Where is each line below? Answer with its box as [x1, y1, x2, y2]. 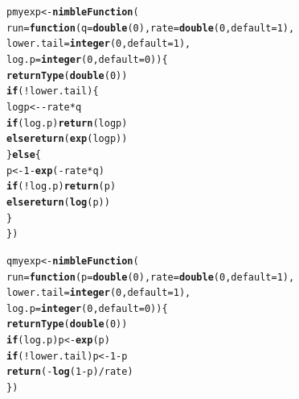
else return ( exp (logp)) [6, 133, 128, 145]
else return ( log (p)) [6, 196, 110, 208]
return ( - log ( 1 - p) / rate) [6, 366, 133, 378]
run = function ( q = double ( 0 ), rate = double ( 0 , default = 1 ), [6, 22, 295, 34]
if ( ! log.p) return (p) [6, 181, 117, 193]
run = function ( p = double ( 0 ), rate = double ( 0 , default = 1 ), [6, 271, 295, 283]
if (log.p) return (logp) [6, 117, 128, 129]
